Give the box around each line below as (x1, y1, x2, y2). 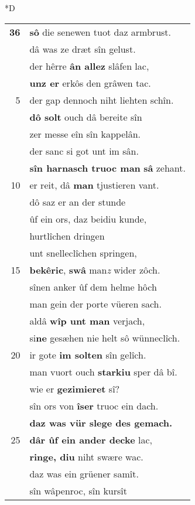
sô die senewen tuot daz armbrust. (29, 25, 172, 39)
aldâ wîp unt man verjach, (29, 313, 145, 327)
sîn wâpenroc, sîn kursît (29, 483, 127, 497)
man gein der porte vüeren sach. (29, 296, 162, 310)
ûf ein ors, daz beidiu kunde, (29, 211, 147, 226)
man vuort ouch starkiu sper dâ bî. (29, 364, 177, 378)
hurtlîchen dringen (29, 228, 105, 243)
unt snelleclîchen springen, (29, 245, 137, 260)
